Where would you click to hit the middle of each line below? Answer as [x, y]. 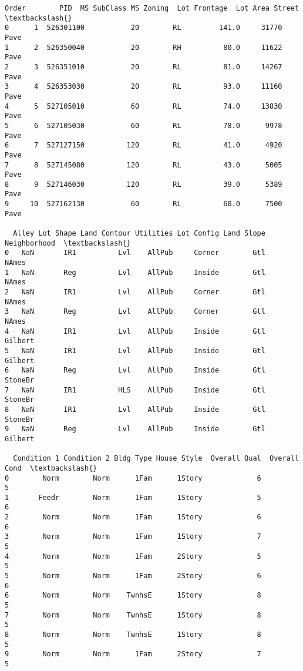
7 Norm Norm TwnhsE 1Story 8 [133, 615]
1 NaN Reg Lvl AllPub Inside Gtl [135, 272]
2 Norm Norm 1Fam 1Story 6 [133, 517]
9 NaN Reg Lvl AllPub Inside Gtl [135, 429]
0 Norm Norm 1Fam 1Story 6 [133, 478]
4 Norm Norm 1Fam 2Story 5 [133, 556]
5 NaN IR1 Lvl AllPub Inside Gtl [135, 350]
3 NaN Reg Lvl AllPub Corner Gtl [135, 312]
